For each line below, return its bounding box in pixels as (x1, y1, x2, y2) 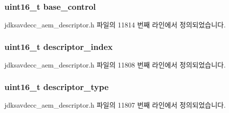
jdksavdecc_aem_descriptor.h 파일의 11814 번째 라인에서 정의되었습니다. (4, 20, 226, 30)
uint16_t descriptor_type (4, 80, 109, 92)
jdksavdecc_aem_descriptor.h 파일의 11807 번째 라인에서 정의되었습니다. (4, 99, 226, 110)
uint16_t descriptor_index (4, 40, 113, 52)
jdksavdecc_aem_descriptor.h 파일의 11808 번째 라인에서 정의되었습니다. (4, 60, 226, 70)
